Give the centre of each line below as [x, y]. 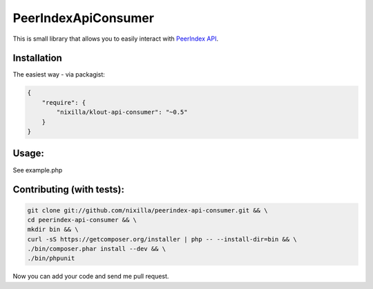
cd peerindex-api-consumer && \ [82, 220]
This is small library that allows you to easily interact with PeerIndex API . [116, 39]
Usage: [29, 153]
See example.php [38, 170]
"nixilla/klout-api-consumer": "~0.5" [122, 112]
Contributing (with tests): [68, 190]
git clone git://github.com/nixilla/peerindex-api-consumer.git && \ [147, 210]
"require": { [64, 102]
